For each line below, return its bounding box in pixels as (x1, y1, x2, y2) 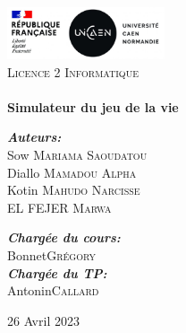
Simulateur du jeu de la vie (7, 97, 179, 116)
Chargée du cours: (7, 228, 121, 247)
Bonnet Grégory (7, 245, 96, 264)
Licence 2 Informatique (7, 62, 139, 81)
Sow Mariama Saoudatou (7, 145, 148, 164)
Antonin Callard (7, 281, 99, 300)
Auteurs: (7, 127, 62, 146)
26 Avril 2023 (7, 311, 80, 329)
